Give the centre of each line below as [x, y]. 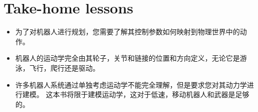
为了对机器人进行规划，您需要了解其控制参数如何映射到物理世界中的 [127, 32]
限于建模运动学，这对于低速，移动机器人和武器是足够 [162, 94]
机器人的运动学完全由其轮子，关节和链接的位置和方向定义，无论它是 [127, 58]
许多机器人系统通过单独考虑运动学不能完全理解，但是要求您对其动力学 [131, 84]
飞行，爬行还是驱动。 [64, 67]
